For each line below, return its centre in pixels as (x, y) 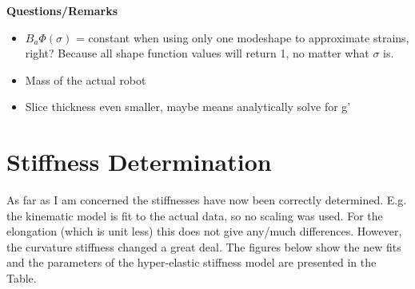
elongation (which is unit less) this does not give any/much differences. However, (204, 231)
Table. (22, 278)
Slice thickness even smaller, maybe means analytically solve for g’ (188, 107)
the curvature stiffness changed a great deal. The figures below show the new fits (204, 246)
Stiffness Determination (139, 162)
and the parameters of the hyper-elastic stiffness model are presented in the (192, 262)
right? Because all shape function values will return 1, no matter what (197, 53)
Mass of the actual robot (86, 79)
